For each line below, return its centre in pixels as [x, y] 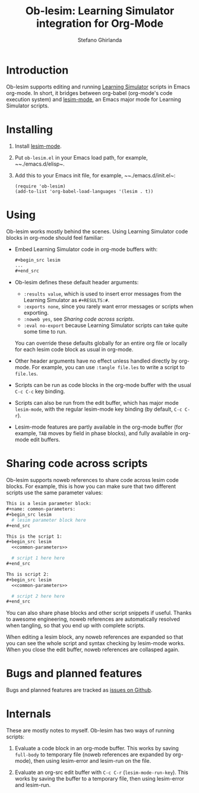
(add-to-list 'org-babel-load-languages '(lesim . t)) [84, 191]
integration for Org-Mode [100, 23]
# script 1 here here [38, 558]
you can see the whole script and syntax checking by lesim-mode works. [96, 643]
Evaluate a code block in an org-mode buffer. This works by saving [97, 748]
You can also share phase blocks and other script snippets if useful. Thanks [99, 613]
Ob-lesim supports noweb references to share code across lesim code [93, 480]
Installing [30, 129]
